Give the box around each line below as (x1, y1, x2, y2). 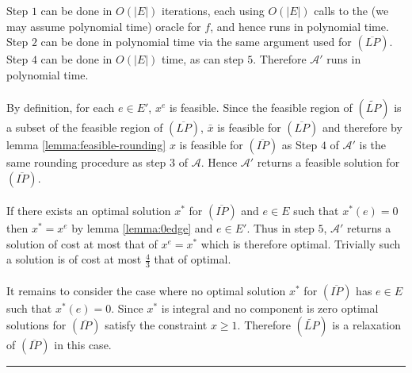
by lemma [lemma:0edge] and (71, 220, 213, 236)
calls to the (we (314, 2, 389, 18)
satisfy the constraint (105, 317, 208, 333)
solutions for (6, 317, 67, 333)
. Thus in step (246, 220, 315, 236)
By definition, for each (6, 98, 115, 115)
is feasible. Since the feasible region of (169, 98, 353, 115)
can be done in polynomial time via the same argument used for (40, 33, 352, 50)
